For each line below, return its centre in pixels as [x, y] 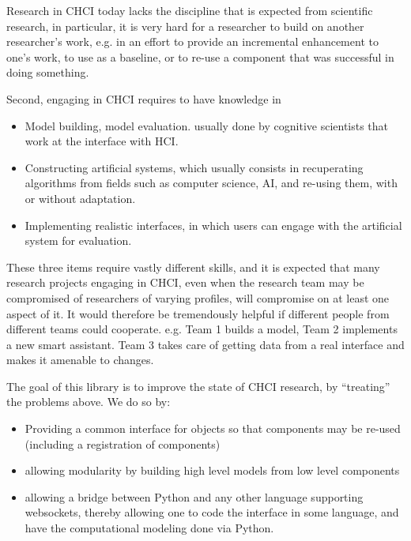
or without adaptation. [80, 198]
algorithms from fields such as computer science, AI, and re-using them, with [211, 183]
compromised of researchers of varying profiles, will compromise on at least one [198, 297]
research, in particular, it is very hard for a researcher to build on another [185, 26]
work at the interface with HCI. [102, 141]
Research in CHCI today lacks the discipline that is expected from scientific [190, 10]
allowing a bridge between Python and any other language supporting [194, 496]
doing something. [48, 72]
